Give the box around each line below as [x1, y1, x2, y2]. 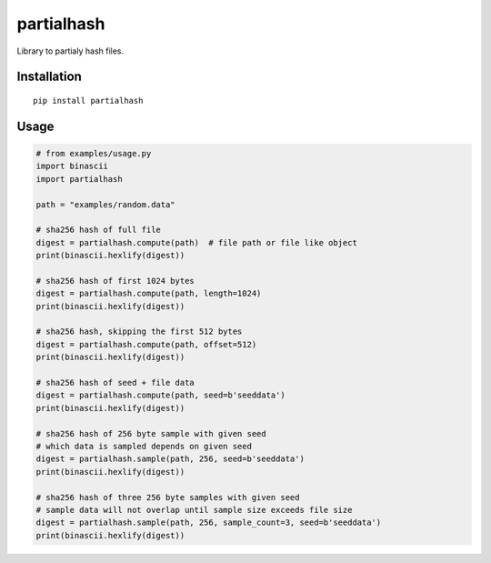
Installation [16, 69, 82, 85]
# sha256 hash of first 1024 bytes [35, 276, 195, 286]
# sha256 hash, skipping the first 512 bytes [35, 327, 243, 337]
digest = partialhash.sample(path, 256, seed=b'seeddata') [35, 454, 305, 464]
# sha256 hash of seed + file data [35, 377, 195, 387]
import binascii [35, 161, 109, 172]
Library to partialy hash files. [16, 45, 125, 56]
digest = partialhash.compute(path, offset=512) [35, 339, 257, 349]
